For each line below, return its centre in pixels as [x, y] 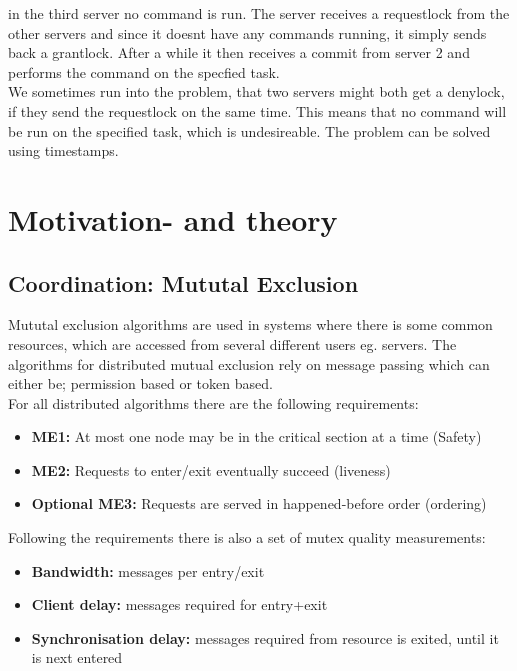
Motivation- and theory [173, 218]
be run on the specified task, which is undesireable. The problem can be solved [249, 130]
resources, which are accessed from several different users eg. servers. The [232, 343]
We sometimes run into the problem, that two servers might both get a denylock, [256, 91]
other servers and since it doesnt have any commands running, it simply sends [247, 32]
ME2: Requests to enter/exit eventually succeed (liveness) [211, 469]
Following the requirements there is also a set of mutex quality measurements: [247, 537]
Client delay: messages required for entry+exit [179, 604]
